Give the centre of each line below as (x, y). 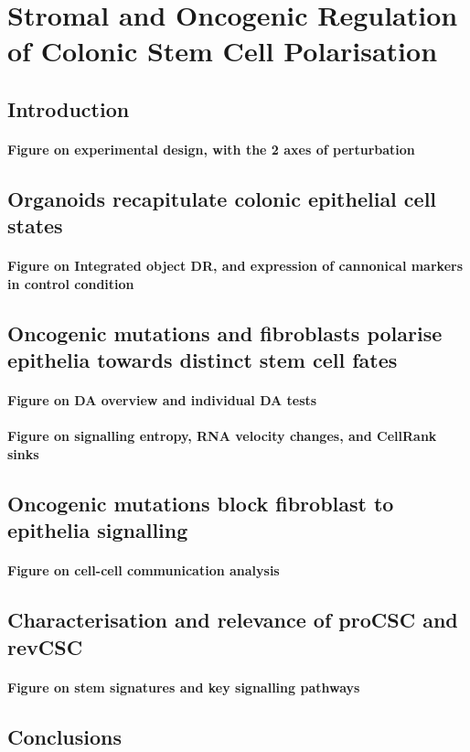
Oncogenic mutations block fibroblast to (201, 504)
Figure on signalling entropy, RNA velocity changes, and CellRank (222, 436)
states (35, 226)
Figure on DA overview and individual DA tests (162, 400)
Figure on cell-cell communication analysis (144, 570)
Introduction (69, 108)
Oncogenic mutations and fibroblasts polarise (225, 333)
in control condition (71, 283)
